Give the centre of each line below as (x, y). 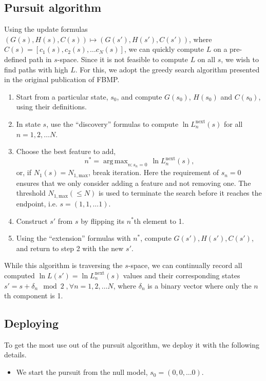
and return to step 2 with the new (70, 248)
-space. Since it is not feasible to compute (122, 59)
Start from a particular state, (62, 96)
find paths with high (36, 69)
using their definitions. (51, 107)
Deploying (32, 323)
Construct (32, 221)
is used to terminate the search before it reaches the (180, 193)
